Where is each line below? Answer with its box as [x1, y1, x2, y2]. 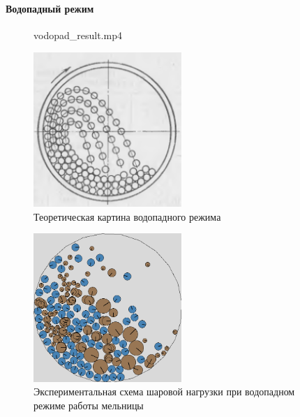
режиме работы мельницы [33, 397, 144, 412]
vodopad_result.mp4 [33, 28, 122, 43]
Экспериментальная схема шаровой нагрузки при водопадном [33, 384, 295, 399]
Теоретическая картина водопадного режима [33, 209, 221, 224]
